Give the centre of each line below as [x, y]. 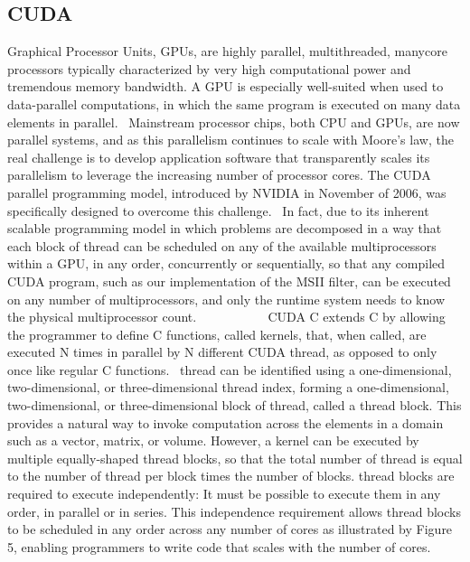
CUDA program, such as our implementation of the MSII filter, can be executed [229, 281]
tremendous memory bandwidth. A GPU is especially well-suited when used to [226, 86]
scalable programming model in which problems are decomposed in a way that [225, 228]
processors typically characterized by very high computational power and [209, 68]
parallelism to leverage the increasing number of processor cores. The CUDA [219, 175]
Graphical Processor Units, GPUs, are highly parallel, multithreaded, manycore [227, 51]
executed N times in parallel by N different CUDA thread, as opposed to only [222, 352]
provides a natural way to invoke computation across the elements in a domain [226, 422]
